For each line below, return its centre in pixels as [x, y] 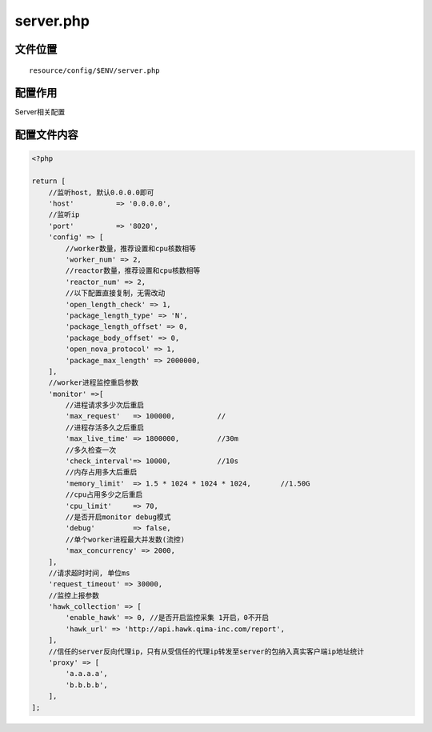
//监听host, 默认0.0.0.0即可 [101, 192]
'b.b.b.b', [86, 685]
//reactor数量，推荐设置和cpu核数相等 [133, 271]
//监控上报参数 [74, 595]
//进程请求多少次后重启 [104, 405]
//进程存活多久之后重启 [104, 427]
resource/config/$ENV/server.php [94, 70]
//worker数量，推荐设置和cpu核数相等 [130, 248]
